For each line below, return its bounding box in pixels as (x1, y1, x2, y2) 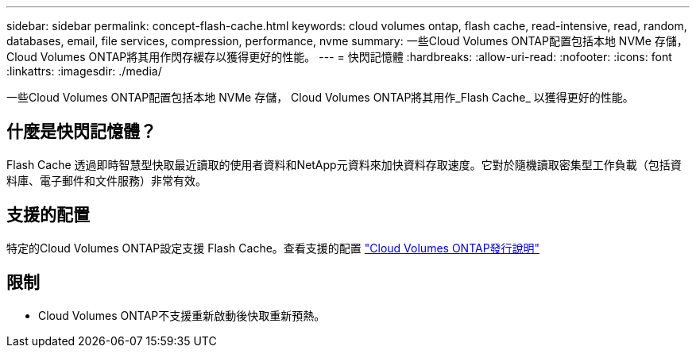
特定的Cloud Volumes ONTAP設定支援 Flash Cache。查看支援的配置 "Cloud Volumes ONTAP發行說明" (6, 240, 540, 255)
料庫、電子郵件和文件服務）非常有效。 (6, 173, 207, 187)
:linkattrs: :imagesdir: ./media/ (6, 64, 162, 78)
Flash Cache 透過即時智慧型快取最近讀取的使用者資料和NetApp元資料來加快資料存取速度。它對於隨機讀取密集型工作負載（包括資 (6, 157, 682, 171)
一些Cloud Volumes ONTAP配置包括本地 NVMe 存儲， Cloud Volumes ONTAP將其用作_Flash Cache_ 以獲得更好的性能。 (6, 90, 634, 104)
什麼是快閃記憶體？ (6, 121, 157, 142)
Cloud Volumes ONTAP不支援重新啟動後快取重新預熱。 (38, 308, 326, 322)
